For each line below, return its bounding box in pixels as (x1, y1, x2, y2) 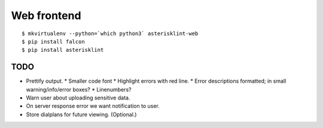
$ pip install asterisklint (22, 46, 104, 54)
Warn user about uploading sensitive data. (26, 94, 130, 101)
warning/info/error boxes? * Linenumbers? (26, 86, 132, 93)
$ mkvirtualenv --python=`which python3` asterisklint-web (22, 30, 199, 37)
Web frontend (11, 9, 81, 22)
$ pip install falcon (22, 38, 85, 45)
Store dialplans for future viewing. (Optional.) (26, 111, 137, 118)
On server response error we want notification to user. (26, 102, 160, 110)
